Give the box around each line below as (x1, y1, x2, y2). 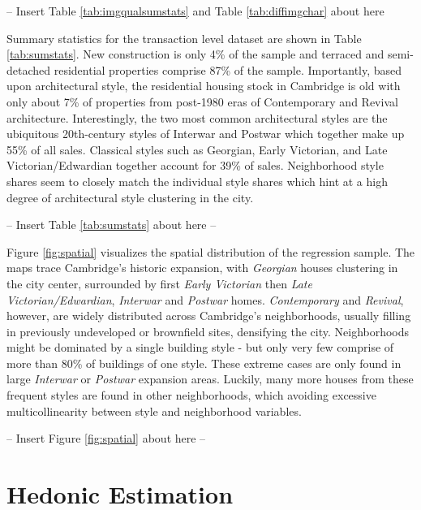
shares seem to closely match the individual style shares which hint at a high (6, 172, 388, 189)
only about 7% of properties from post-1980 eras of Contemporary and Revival (6, 93, 398, 110)
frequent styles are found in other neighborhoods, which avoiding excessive (6, 387, 376, 404)
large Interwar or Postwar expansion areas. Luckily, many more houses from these (6, 370, 414, 387)
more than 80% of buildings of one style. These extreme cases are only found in (6, 354, 402, 371)
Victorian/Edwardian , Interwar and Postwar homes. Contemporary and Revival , (6, 291, 404, 308)
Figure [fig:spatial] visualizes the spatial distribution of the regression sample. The (6, 243, 415, 260)
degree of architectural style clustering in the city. (6, 188, 254, 205)
